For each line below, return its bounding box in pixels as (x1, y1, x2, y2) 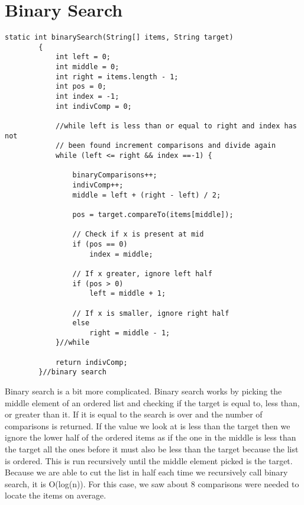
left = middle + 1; (89, 289, 166, 298)
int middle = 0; (55, 63, 119, 72)
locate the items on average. (5, 489, 106, 501)
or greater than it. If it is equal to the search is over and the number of (5, 408, 263, 420)
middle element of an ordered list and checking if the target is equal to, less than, (5, 396, 300, 409)
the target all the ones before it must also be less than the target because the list (5, 443, 299, 455)
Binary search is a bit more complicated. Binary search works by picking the (5, 385, 282, 397)
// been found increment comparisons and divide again (55, 141, 276, 150)
